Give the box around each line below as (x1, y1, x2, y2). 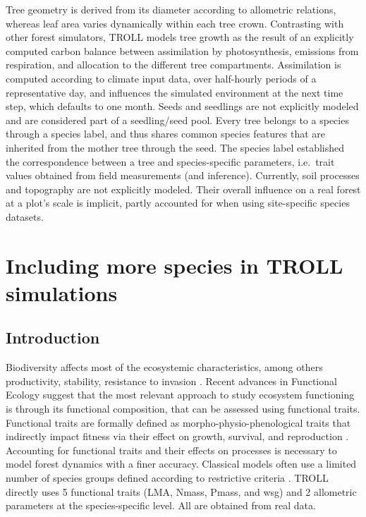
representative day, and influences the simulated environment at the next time (6, 85, 343, 99)
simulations (6, 278, 118, 307)
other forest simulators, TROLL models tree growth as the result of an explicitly (6, 30, 354, 44)
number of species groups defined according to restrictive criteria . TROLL (6, 470, 329, 485)
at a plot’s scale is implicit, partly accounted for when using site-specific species (6, 195, 350, 210)
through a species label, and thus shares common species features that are (6, 126, 326, 141)
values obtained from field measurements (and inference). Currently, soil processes (6, 168, 360, 183)
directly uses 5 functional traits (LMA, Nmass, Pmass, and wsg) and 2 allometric (6, 484, 357, 499)
